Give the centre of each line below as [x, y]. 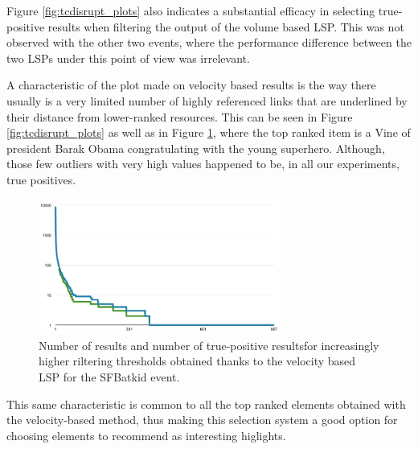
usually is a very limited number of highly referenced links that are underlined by [207, 100]
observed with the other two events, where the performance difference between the [209, 42]
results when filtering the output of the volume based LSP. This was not [226, 26]
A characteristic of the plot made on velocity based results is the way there [191, 85]
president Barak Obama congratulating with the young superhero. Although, [196, 148]
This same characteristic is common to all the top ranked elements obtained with [206, 404]
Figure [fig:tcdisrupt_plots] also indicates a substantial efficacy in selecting [191, 10]
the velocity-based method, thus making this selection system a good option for [202, 420]
